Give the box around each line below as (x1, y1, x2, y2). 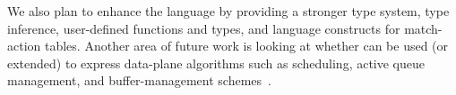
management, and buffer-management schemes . (7, 71, 271, 90)
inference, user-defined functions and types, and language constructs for (7, 19, 400, 37)
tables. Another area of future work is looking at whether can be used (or (44, 36, 449, 55)
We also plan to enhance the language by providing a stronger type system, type (7, 2, 450, 20)
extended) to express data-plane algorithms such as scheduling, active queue (7, 53, 426, 72)
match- (404, 19, 443, 37)
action (7, 36, 41, 55)
